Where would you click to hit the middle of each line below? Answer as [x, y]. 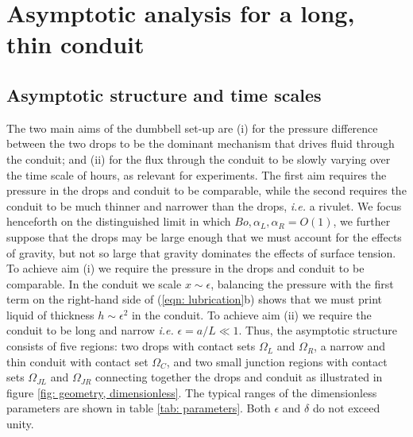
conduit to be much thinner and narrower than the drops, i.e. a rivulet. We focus [204, 205]
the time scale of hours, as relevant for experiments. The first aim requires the [197, 174]
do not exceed [346, 408]
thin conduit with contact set [77, 361]
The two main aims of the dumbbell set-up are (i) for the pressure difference [192, 128]
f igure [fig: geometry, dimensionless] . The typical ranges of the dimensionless [192, 392]
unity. [20, 424]
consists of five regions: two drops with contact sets [131, 346]
